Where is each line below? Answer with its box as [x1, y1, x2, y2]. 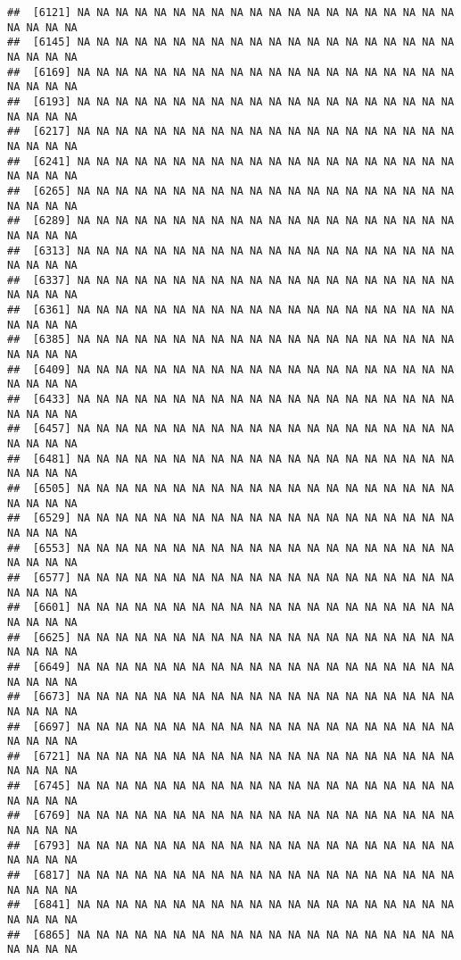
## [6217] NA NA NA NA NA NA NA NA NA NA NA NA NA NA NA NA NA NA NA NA [7, 125, 455, 138]
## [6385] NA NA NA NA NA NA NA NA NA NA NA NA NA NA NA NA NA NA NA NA [7, 333, 455, 346]
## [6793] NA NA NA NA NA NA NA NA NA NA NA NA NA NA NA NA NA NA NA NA [7, 839, 455, 852]
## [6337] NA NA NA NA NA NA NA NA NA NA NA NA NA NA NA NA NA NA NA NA [7, 273, 455, 287]
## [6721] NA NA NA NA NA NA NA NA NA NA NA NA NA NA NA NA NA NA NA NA [7, 749, 455, 763]
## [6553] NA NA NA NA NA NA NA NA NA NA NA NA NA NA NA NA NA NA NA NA [7, 541, 455, 555]
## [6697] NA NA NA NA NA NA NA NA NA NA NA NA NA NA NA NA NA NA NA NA [7, 720, 455, 733]
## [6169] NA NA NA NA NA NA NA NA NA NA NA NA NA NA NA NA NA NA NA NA [7, 65, 455, 79]
